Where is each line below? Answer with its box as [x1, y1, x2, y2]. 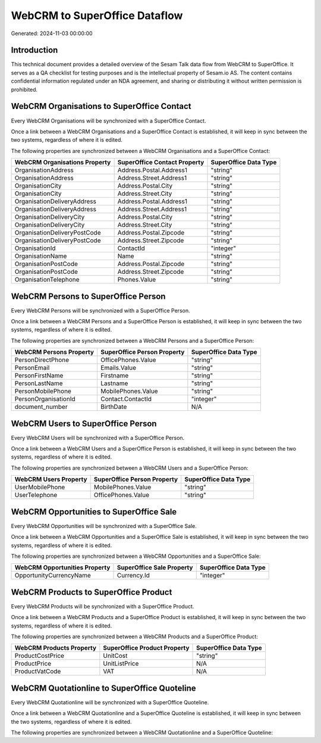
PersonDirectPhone [14, 356, 70, 364]
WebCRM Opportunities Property [14, 563, 111, 572]
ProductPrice [14, 660, 52, 668]
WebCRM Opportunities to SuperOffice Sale [11, 507, 177, 517]
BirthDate [100, 402, 127, 411]
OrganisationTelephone [14, 276, 80, 284]
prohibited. [11, 86, 38, 93]
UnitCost [103, 652, 128, 660]
